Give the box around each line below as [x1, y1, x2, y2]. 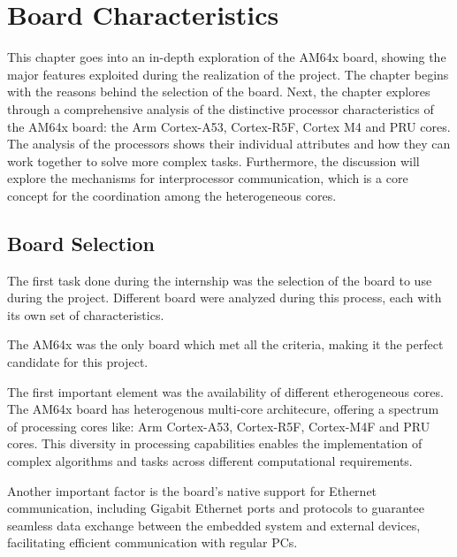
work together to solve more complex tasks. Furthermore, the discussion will [7, 151, 420, 170]
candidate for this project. [7, 353, 149, 371]
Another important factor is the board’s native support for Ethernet [7, 481, 377, 500]
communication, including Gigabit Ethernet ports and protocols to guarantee [7, 499, 424, 517]
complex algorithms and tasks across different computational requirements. [7, 452, 413, 470]
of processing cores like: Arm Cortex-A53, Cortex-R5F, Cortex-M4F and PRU [7, 416, 430, 435]
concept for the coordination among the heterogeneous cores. [7, 186, 337, 204]
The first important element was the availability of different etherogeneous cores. [7, 382, 444, 401]
